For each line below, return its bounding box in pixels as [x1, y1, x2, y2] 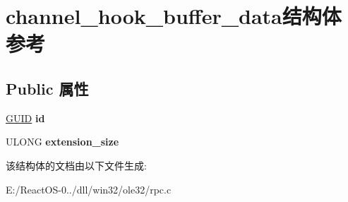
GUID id [6, 110, 45, 125]
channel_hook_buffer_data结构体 [6, 1, 342, 30]
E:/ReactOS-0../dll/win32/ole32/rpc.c [6, 182, 172, 196]
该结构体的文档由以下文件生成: [6, 158, 147, 172]
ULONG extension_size [6, 134, 119, 149]
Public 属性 [6, 77, 89, 99]
